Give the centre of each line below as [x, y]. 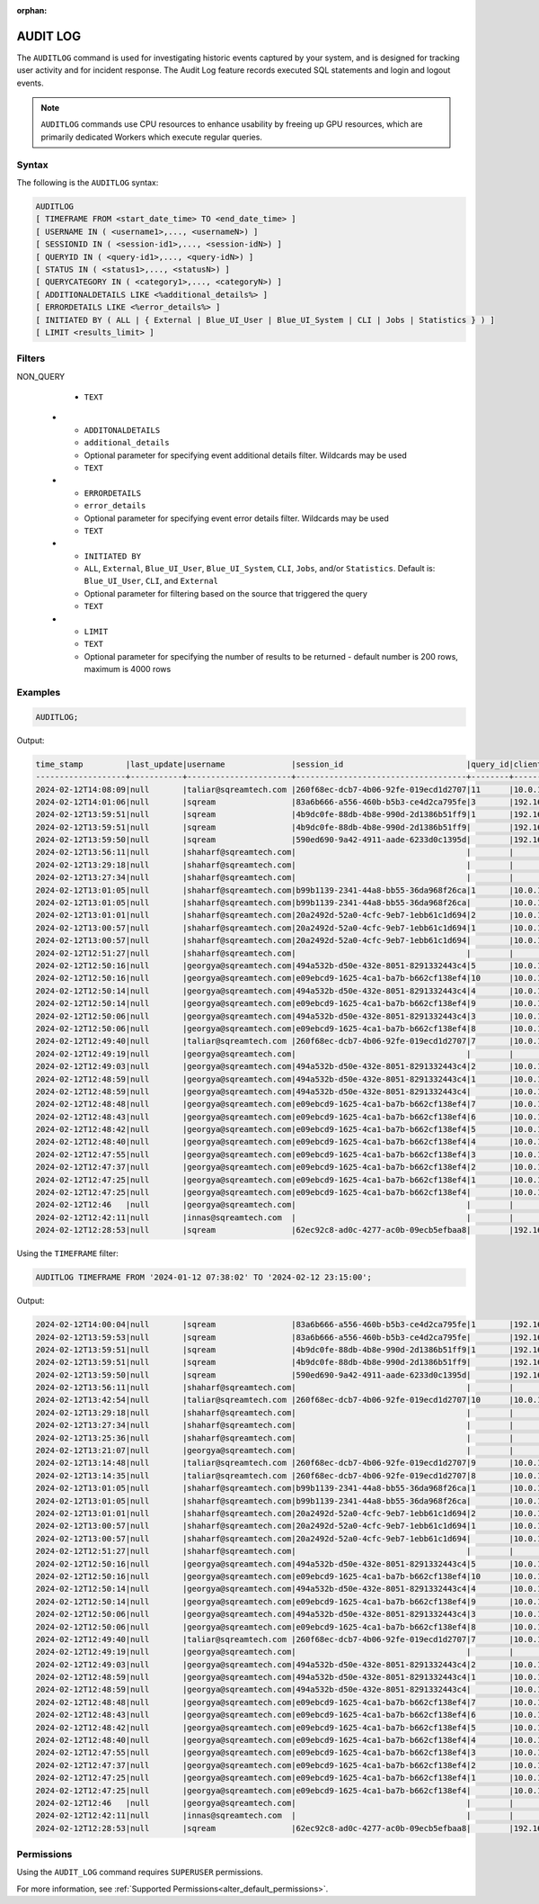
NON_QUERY [41, 376]
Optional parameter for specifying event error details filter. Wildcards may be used [237, 518]
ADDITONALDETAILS [122, 430]
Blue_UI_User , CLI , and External [151, 581]
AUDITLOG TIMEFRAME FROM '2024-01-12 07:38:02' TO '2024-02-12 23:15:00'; [204, 1277]
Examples [39, 692]
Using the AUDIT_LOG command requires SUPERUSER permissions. [140, 1873]
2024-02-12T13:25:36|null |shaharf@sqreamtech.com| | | [274, 1438]
